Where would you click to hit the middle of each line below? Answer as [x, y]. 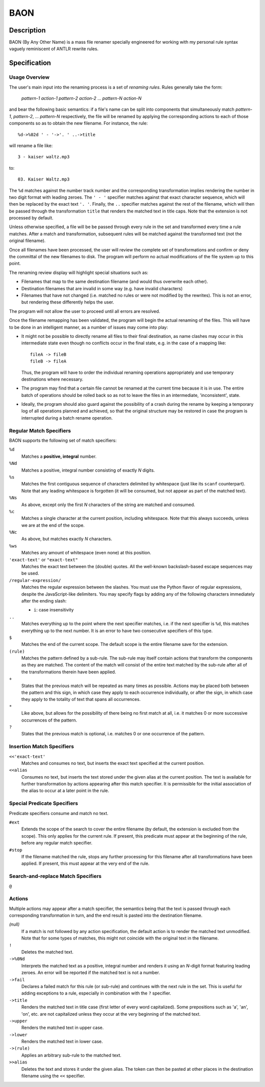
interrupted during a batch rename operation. [67, 418]
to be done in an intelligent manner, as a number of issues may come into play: [89, 327]
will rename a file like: [31, 146]
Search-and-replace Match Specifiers [55, 876]
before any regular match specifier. [57, 843]
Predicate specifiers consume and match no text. [59, 813]
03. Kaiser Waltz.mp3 [44, 179]
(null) [14, 924]
